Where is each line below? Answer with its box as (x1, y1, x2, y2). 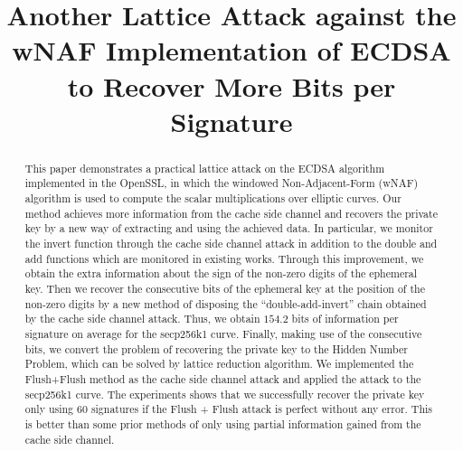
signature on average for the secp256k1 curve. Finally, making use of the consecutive (24, 325, 422, 341)
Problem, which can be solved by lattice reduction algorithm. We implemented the (24, 356, 414, 371)
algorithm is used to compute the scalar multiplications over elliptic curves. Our (24, 191, 402, 206)
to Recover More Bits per (67, 67, 396, 104)
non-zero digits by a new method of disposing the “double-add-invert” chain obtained (24, 296, 427, 311)
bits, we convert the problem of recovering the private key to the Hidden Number (24, 341, 408, 356)
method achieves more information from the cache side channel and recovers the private (24, 205, 438, 221)
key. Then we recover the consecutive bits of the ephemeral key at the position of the (24, 280, 425, 296)
